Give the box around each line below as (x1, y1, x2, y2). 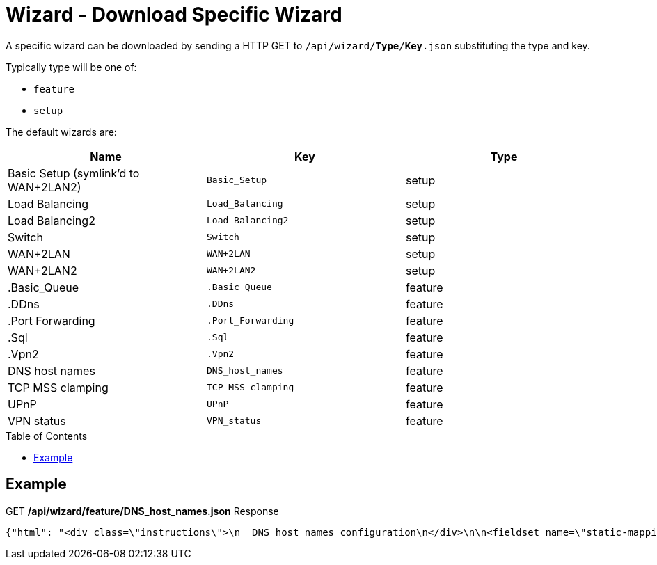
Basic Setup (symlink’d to (8, 166, 140, 180)
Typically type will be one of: (6, 61, 137, 73)
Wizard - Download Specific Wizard (6, 3, 342, 26)
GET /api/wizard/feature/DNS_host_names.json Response (6, 504, 279, 517)
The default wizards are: (6, 125, 117, 138)
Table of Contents (6, 429, 88, 442)
